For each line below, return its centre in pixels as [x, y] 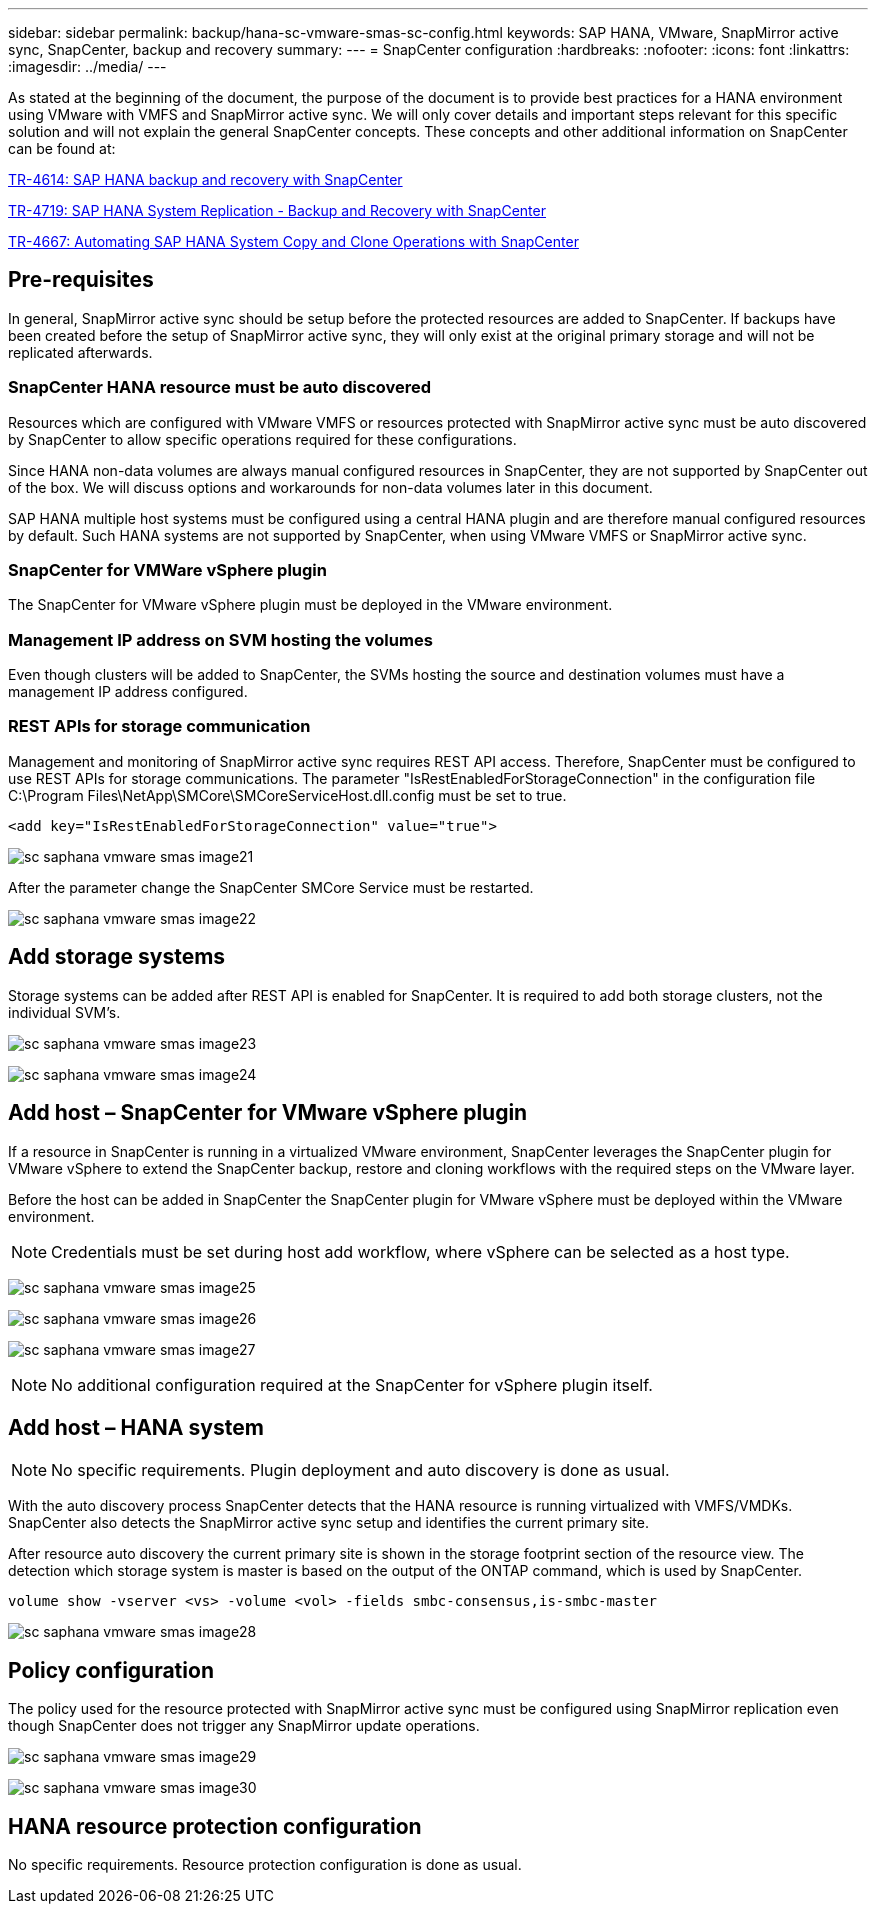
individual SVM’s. [64, 1012]
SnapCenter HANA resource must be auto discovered [220, 387]
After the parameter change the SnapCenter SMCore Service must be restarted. [271, 887]
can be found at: [62, 148]
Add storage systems [117, 957]
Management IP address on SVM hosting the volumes [220, 639]
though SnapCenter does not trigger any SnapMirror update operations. [244, 1726]
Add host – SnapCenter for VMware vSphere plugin [268, 1113]
